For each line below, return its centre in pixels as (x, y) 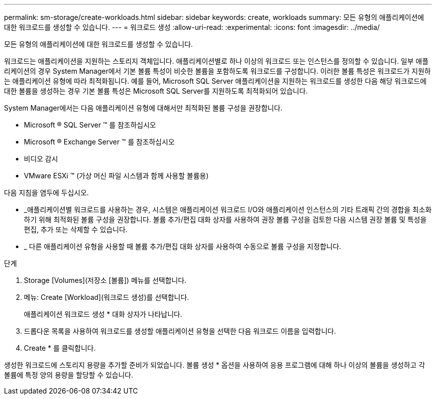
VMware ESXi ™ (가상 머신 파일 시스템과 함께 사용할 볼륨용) (116, 176)
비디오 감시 (41, 159)
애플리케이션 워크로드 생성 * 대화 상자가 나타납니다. (103, 314)
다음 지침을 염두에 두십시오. (47, 193)
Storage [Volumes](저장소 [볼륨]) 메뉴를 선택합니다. (105, 280)
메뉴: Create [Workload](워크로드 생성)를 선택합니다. (107, 297)
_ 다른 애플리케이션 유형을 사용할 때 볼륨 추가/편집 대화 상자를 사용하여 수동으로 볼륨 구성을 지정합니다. (183, 246)
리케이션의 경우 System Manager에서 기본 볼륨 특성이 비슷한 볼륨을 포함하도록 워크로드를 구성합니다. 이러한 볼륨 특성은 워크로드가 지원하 (218, 71)
